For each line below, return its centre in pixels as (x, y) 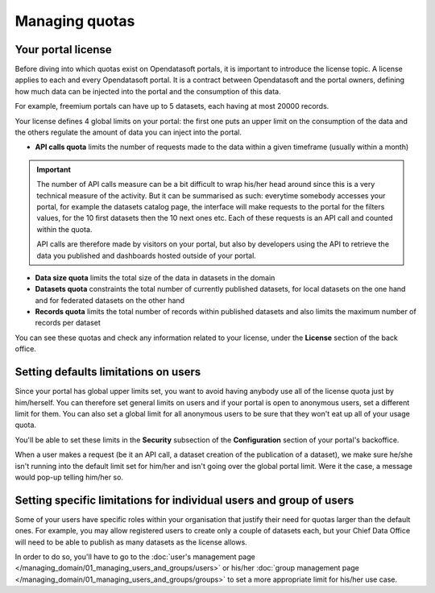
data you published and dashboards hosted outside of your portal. (147, 255)
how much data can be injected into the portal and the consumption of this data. (148, 91)
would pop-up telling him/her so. (69, 477)
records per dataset (68, 323)
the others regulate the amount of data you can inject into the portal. (128, 132)
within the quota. (64, 229)
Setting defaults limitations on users (108, 372)
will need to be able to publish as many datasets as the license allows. (131, 542)
